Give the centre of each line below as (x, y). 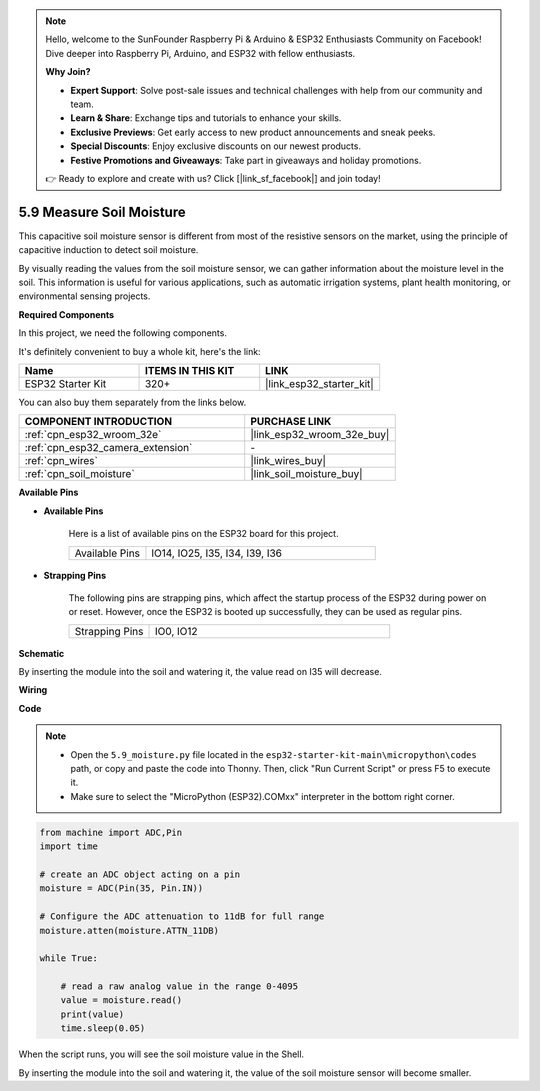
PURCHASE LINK (291, 422)
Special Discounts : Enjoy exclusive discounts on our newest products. (216, 146)
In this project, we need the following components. (122, 333)
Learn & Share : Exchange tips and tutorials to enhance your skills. (206, 118)
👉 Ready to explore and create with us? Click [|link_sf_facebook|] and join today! (213, 178)
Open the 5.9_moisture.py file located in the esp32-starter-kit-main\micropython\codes (273, 754)
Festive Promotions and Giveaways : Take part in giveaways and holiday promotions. (246, 160)
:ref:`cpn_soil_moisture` (79, 474)
